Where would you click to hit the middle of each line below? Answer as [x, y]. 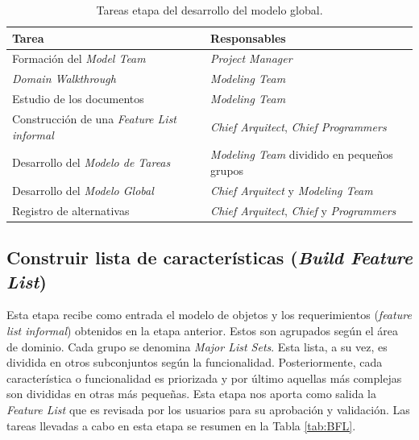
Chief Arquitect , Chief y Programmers [303, 210]
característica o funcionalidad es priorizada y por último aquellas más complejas [204, 378]
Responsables [248, 37]
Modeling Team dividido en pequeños [302, 154]
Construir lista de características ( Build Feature [210, 257]
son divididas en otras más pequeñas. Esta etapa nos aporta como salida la [191, 394]
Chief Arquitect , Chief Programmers [299, 126]
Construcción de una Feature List [95, 118]
